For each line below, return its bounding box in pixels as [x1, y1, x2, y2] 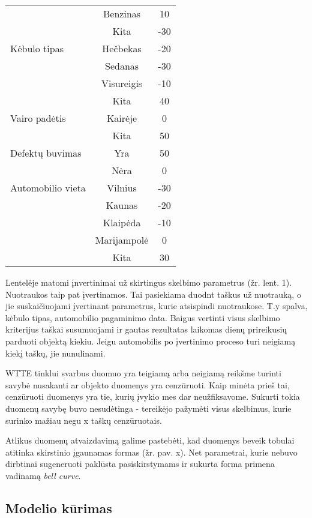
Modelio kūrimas [5, 498, 112, 517]
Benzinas [103, 7, 141, 20]
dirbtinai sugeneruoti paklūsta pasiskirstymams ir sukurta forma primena [5, 457, 275, 470]
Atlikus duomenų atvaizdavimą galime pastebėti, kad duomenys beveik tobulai [5, 434, 295, 447]
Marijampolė [95, 233, 149, 247]
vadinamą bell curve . [5, 469, 81, 481]
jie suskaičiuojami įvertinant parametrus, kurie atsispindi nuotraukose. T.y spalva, [5, 300, 308, 312]
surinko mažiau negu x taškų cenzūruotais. [5, 414, 162, 426]
